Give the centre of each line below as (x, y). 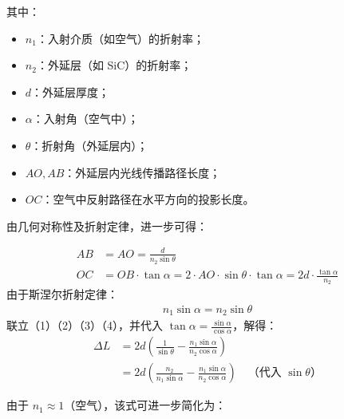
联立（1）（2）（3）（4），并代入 (85, 325)
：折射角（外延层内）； (89, 145)
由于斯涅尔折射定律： (62, 294)
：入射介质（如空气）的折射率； (120, 38)
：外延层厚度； (71, 91)
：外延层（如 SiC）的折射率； (114, 65)
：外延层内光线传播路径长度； (142, 172)
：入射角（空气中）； (85, 119)
